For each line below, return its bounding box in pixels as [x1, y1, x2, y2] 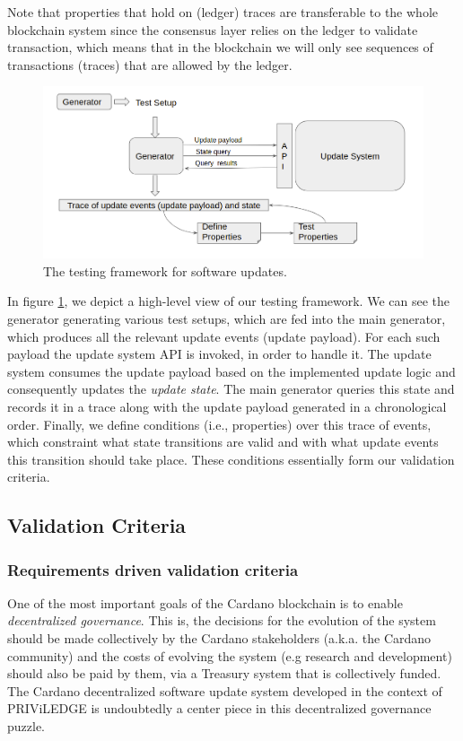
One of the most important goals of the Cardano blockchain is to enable [7, 593, 403, 612]
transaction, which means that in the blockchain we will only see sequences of [7, 38, 433, 57]
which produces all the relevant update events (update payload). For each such [7, 327, 441, 345]
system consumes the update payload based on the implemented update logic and [7, 362, 456, 380]
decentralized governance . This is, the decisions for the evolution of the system [7, 611, 436, 630]
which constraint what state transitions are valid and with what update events [7, 432, 439, 451]
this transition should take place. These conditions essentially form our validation [7, 449, 455, 468]
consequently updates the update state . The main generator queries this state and [7, 379, 455, 398]
